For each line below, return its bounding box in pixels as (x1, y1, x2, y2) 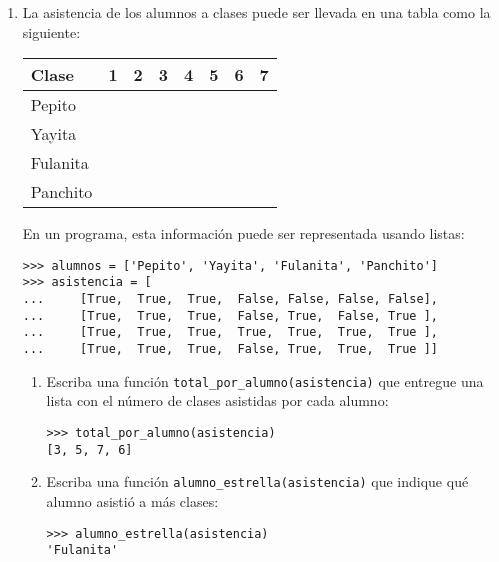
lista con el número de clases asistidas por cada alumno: (46, 390, 389, 411)
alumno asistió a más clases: (46, 490, 219, 511)
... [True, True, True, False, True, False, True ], (22, 308, 439, 323)
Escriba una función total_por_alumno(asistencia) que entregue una (46, 370, 484, 391)
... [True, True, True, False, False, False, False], (22, 292, 439, 307)
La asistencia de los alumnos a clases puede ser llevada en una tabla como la (22, 2, 491, 22)
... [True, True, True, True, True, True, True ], (22, 325, 439, 340)
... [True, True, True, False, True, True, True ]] (22, 342, 439, 357)
